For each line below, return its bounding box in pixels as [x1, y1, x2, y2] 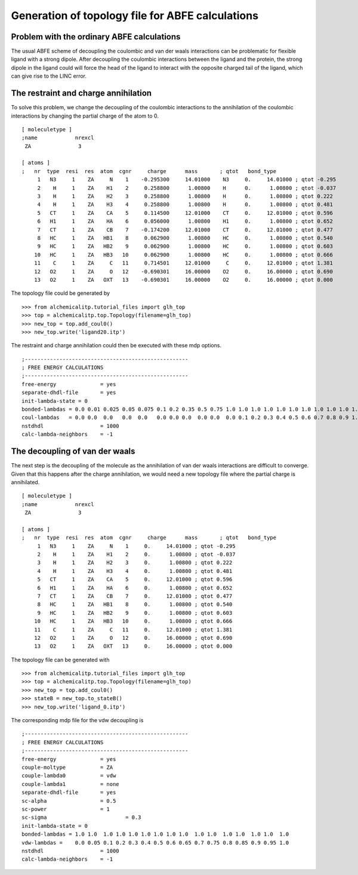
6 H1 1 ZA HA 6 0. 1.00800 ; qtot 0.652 [37, 584, 233, 591]
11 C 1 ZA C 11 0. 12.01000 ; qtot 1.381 [33, 626, 233, 633]
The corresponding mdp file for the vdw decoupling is [11, 717, 144, 724]
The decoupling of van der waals [11, 446, 135, 457]
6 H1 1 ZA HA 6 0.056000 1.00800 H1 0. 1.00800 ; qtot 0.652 [37, 218, 334, 225]
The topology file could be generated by [11, 289, 110, 297]
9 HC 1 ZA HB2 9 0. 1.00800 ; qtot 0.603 [37, 609, 233, 616]
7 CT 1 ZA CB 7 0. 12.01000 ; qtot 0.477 [37, 593, 233, 599]
